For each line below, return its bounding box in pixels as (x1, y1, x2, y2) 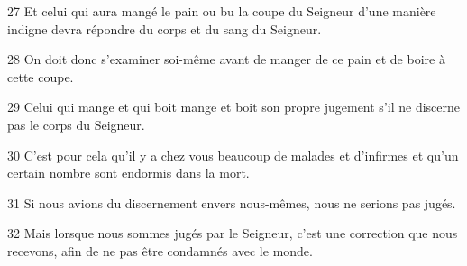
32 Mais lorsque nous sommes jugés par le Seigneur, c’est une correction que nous (7, 224, 458, 243)
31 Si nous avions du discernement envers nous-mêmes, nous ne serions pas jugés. (7, 193, 456, 212)
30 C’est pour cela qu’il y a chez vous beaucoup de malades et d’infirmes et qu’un (7, 145, 459, 164)
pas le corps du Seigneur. (7, 115, 145, 133)
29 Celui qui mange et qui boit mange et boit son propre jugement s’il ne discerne (7, 97, 460, 116)
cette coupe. (7, 67, 74, 86)
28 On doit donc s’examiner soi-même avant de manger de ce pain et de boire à (7, 50, 445, 69)
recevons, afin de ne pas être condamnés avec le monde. (7, 241, 313, 260)
